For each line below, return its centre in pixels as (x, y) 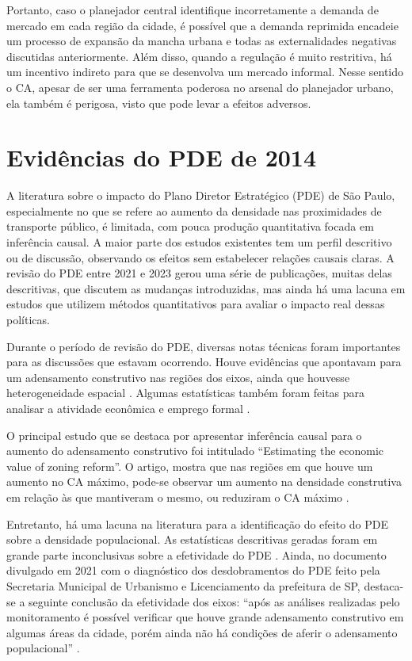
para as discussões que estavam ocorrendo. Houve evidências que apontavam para (204, 362)
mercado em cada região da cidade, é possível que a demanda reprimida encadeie (202, 25)
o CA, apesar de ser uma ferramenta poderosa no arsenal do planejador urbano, (200, 87)
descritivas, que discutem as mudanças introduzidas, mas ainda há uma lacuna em (206, 288)
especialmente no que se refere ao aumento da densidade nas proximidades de (194, 210)
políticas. (28, 320)
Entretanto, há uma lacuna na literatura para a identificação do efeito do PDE (198, 523)
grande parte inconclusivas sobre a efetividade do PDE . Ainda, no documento (196, 554)
